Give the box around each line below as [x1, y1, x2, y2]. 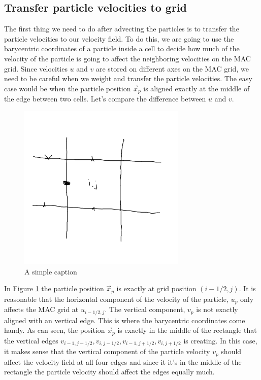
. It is [239, 283, 256, 294]
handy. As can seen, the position [4, 325, 105, 335]
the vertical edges [4, 335, 58, 346]
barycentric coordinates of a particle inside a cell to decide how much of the [4, 43, 240, 54]
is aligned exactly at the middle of [143, 83, 250, 93]
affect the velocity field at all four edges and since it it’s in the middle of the [4, 356, 242, 367]
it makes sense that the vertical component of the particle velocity [4, 346, 210, 357]
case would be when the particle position [4, 83, 131, 93]
